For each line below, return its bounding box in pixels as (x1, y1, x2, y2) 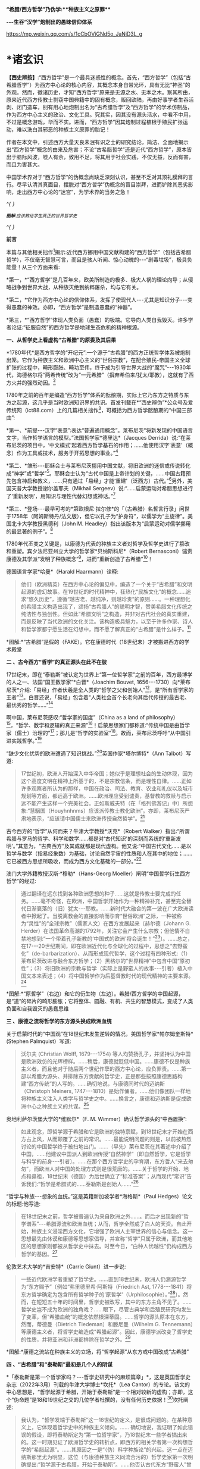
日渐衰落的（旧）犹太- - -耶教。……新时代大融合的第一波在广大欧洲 (26, 905, 189, 912)
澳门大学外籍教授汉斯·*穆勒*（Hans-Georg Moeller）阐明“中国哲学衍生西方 (6, 870, 190, 877)
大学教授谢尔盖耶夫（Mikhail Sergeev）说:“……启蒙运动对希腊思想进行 (21, 484, 193, 491)
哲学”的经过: (6, 878, 37, 885)
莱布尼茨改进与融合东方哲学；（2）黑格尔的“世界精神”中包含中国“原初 (20, 957, 190, 964)
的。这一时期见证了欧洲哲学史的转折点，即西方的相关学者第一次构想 (20, 1439, 188, 1445)
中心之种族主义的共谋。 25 (26, 1102, 89, 1110)
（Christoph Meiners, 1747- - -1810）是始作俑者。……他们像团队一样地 (20, 1088, 191, 1095)
